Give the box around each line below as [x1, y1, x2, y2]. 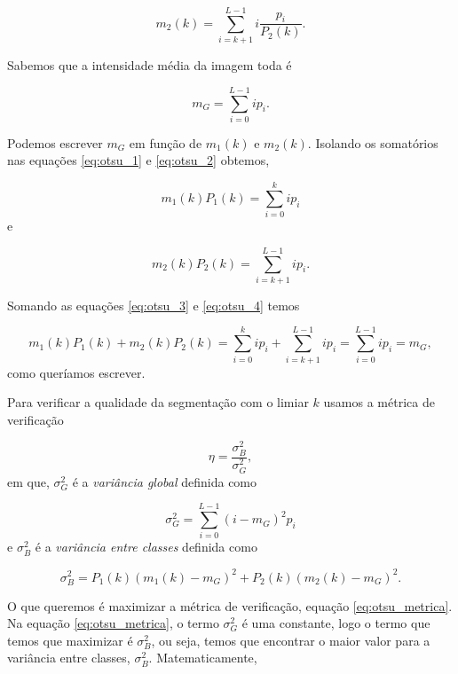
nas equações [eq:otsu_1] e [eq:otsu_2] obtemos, [7, 151, 270, 169]
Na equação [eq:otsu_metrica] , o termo [7, 614, 219, 632]
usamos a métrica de [323, 393, 435, 411]
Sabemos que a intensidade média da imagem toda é [7, 56, 292, 74]
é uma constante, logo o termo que [241, 614, 430, 632]
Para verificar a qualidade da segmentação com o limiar [7, 393, 309, 411]
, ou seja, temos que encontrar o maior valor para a [151, 631, 430, 649]
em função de [129, 133, 202, 152]
